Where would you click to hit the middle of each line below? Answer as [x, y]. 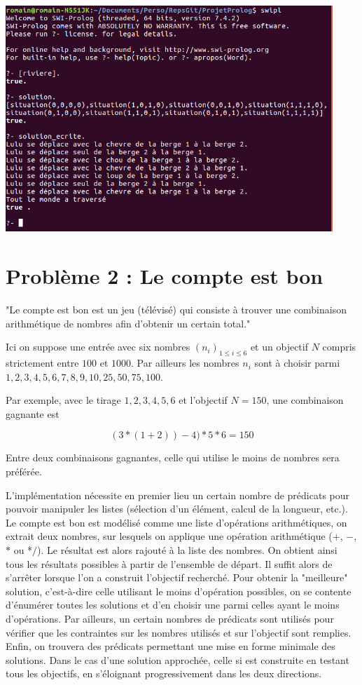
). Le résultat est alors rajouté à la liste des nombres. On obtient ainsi [187, 549]
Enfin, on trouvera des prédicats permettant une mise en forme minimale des [170, 646]
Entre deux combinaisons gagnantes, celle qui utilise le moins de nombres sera [173, 457]
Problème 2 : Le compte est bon [165, 276]
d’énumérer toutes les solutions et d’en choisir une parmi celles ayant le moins [173, 605]
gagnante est [33, 413]
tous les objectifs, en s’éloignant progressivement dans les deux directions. [164, 673]
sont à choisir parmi [297, 363]
